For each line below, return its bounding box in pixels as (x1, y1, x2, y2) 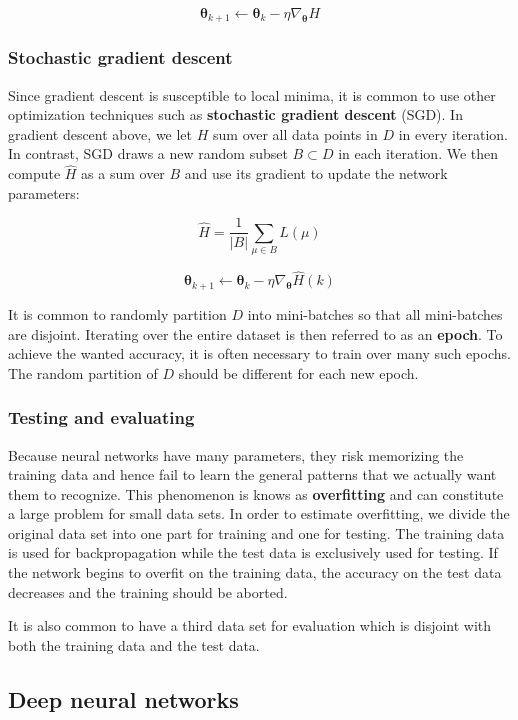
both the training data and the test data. (8, 634, 260, 655)
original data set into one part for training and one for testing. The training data (8, 522, 505, 543)
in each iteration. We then (338, 143, 499, 164)
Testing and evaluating (8, 405, 195, 430)
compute (8, 163, 61, 184)
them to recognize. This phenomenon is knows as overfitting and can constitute (8, 483, 504, 504)
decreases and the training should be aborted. (8, 581, 288, 602)
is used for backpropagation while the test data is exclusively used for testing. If (8, 542, 498, 563)
